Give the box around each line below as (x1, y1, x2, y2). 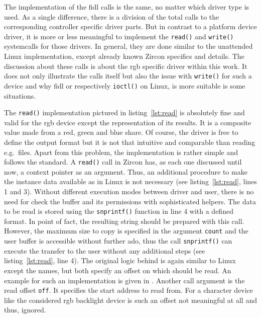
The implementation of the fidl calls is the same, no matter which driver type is (4, 2, 249, 12)
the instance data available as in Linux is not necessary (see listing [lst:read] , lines (4, 176, 257, 187)
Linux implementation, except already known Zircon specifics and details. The (4, 51, 244, 61)
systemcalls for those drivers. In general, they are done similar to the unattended (4, 41, 253, 51)
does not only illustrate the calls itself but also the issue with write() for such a (4, 70, 252, 81)
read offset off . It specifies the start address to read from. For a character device (4, 285, 253, 295)
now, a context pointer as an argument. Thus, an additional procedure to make (4, 166, 247, 177)
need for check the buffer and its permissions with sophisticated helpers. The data (4, 196, 256, 206)
